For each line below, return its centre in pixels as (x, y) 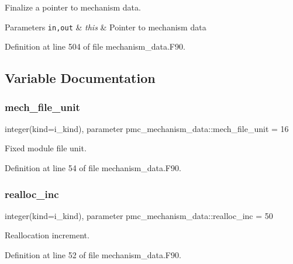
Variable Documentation (80, 78)
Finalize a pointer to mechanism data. (73, 7)
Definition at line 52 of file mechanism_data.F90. (93, 255)
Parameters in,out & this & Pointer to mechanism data (106, 27)
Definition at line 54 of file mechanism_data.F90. (93, 168)
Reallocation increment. (47, 235)
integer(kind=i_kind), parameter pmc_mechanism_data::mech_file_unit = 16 (147, 128)
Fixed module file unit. (46, 148)
